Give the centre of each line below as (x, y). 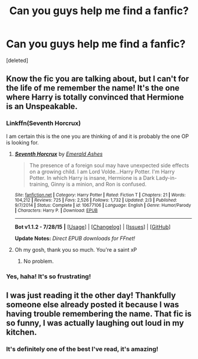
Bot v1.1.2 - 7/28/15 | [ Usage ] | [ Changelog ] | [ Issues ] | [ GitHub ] (93, 227)
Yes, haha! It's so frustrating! (49, 276)
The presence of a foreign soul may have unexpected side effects (109, 165)
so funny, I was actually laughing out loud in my (95, 323)
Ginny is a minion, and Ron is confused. (99, 184)
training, (39, 184)
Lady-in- (166, 177)
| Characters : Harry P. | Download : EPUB (56, 210)
